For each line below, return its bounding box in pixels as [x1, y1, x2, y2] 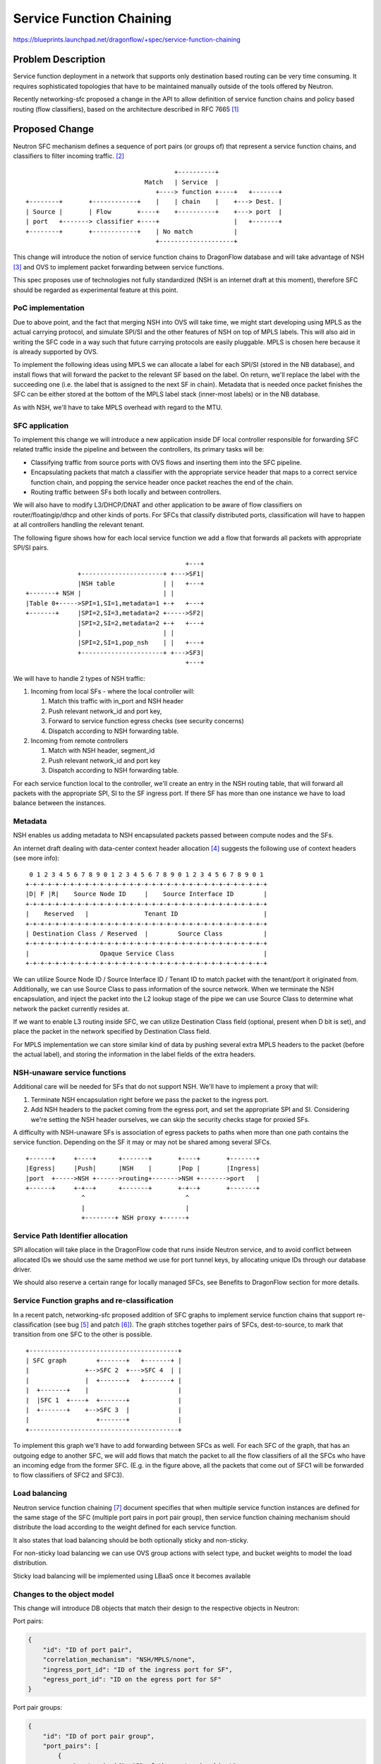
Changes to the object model [13, 1589, 114, 1599]
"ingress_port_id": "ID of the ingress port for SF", [42, 1665, 233, 1674]
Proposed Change [13, 123, 95, 135]
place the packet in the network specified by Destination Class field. [13, 1027, 212, 1036]
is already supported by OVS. [13, 347, 99, 356]
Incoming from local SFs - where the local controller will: [30, 687, 195, 695]
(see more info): [13, 854, 60, 862]
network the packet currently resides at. [13, 1004, 130, 1013]
